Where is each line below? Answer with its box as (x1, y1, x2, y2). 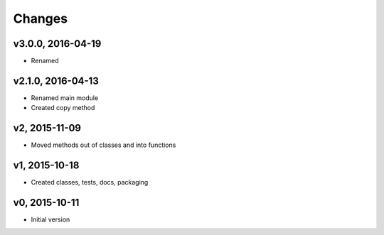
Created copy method (31, 104, 95, 112)
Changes (13, 11, 68, 26)
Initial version (31, 215, 70, 224)
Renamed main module (31, 93, 99, 102)
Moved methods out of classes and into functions (31, 141, 176, 149)
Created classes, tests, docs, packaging (31, 178, 149, 187)
